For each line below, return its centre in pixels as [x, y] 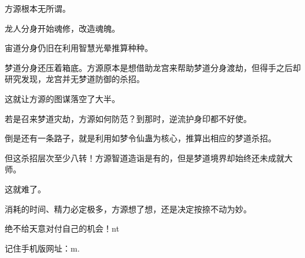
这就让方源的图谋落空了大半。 [62, 98]
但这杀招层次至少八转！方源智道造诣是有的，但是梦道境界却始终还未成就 [145, 157]
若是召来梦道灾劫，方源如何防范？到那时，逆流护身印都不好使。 [128, 118]
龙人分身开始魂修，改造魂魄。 [62, 28]
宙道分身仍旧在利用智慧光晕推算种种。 [79, 48]
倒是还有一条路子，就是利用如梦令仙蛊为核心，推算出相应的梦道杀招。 [140, 138]
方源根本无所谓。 [38, 8]
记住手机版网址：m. [42, 248]
